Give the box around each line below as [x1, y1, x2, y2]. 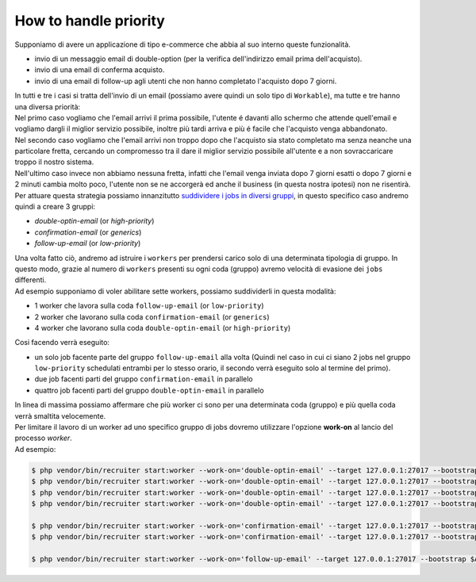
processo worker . [14, 433, 73, 443]
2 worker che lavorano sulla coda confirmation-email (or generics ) [34, 312, 270, 321]
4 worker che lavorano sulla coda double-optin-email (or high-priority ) [34, 323, 291, 332]
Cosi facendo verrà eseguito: [14, 338, 110, 347]
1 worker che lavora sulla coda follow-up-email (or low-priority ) [34, 301, 265, 311]
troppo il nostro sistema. [14, 157, 94, 167]
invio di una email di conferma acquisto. [34, 65, 165, 75]
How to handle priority [14, 12, 166, 29]
